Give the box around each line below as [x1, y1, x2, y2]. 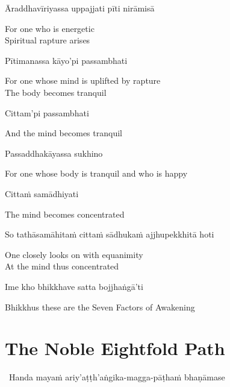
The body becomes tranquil [5, 86, 107, 98]
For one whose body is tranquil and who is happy [5, 167, 188, 180]
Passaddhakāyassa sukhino [5, 146, 103, 159]
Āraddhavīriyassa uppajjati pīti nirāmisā [5, 2, 155, 14]
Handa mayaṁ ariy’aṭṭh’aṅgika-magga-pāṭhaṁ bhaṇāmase [8, 371, 225, 383]
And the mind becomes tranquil [5, 127, 122, 139]
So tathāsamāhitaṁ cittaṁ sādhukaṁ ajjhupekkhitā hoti [5, 228, 214, 241]
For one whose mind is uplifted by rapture [5, 74, 161, 87]
